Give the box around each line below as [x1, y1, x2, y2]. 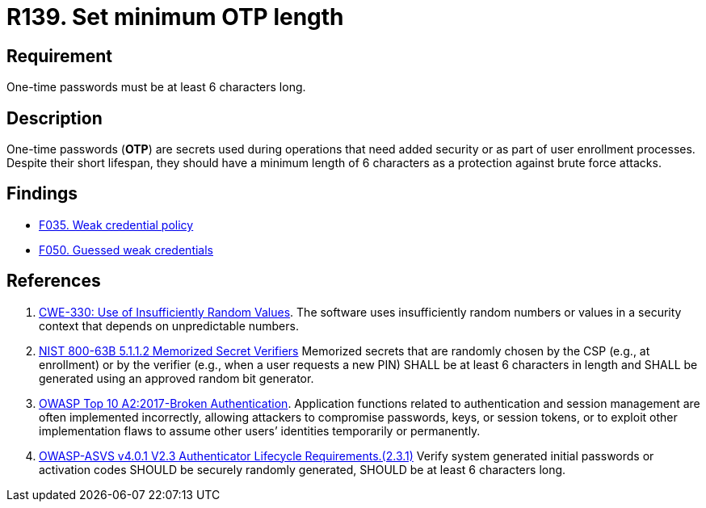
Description [6, 107, 103, 128]
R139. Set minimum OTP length [6, 3, 344, 31]
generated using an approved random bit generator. [39, 371, 314, 385]
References [6, 271, 101, 292]
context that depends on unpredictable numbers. [39, 318, 299, 333]
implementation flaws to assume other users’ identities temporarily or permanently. [39, 423, 481, 438]
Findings [6, 183, 78, 204]
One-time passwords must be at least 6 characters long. [6, 80, 306, 94]
